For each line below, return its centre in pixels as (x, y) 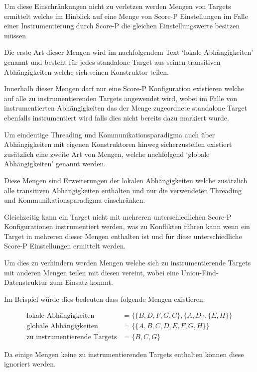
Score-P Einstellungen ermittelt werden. (65, 246)
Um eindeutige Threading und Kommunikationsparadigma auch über (110, 134)
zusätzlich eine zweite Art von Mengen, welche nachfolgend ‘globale (107, 154)
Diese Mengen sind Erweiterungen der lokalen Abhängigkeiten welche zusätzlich (126, 180)
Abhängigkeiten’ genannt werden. (55, 164)
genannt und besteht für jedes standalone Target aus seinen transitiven (112, 62)
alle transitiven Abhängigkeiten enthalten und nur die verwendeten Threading (123, 190)
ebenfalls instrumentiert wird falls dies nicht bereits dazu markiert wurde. (117, 117)
